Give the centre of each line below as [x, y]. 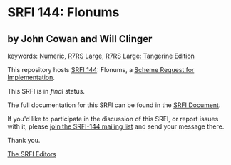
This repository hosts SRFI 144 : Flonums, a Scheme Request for [101, 70]
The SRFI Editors [32, 154]
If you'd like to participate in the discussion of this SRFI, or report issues [113, 119]
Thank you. [24, 140]
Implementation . [31, 77]
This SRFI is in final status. [46, 91]
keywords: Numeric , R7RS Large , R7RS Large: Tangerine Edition [101, 56]
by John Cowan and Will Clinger [80, 39]
